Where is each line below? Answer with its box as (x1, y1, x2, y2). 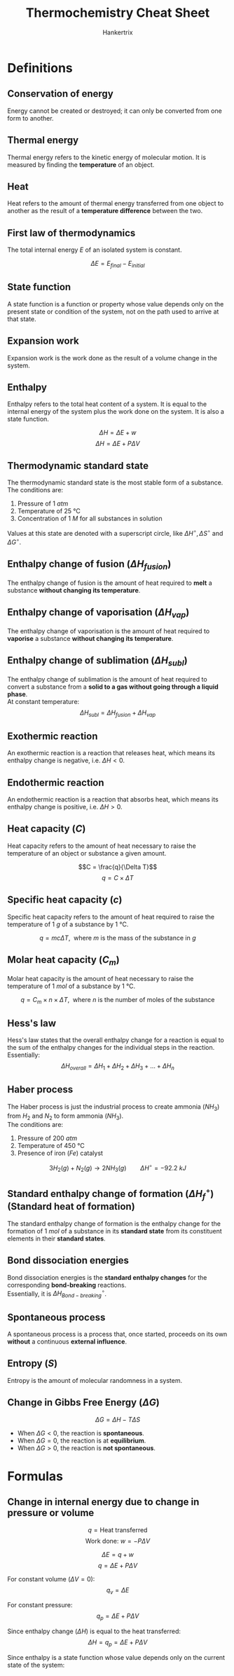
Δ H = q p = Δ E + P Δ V (88, 1638, 148, 1648)
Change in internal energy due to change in (7, 1496, 200, 1508)
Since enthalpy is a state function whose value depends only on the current (7, 1653, 226, 1661)
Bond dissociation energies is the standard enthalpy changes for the (7, 1273, 207, 1281)
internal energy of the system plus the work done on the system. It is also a (7, 407, 224, 416)
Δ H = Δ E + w (99, 428, 137, 437)
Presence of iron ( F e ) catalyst (17, 1149, 104, 1158)
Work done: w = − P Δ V (85, 1536, 151, 1545)
